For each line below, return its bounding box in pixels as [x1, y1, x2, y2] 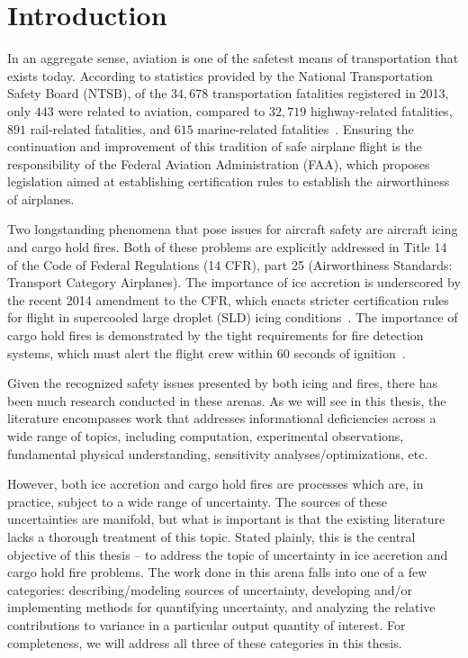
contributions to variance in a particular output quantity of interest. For [7, 615, 406, 634]
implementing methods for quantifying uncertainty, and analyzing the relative [7, 598, 436, 617]
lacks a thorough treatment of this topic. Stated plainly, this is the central [7, 527, 416, 545]
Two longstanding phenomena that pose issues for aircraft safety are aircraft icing [7, 220, 458, 239]
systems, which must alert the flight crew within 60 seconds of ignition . [7, 343, 406, 362]
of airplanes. [7, 189, 75, 208]
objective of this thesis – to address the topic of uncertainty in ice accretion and [7, 545, 448, 563]
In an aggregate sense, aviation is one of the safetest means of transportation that [7, 49, 459, 68]
